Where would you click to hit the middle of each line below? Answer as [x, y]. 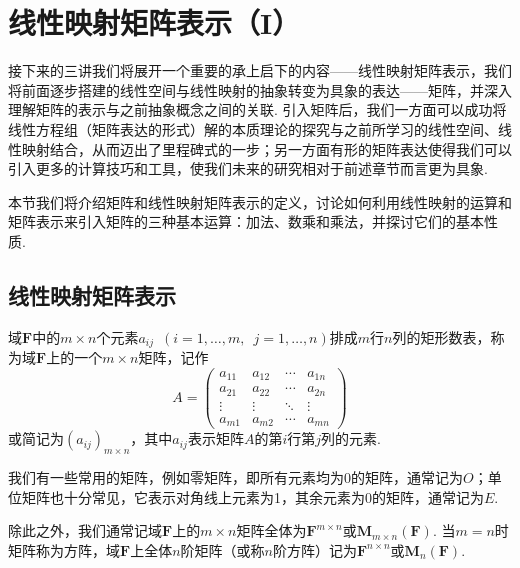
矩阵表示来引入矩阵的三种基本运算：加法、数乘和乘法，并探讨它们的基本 [246, 221]
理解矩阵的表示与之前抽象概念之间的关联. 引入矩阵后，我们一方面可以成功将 [257, 109]
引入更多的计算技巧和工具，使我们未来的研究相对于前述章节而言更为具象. [248, 168]
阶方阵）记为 [314, 549]
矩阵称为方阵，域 [64, 549]
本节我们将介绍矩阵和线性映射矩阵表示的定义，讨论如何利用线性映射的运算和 [260, 201]
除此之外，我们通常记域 [85, 530]
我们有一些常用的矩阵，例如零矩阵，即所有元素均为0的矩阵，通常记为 [235, 477]
